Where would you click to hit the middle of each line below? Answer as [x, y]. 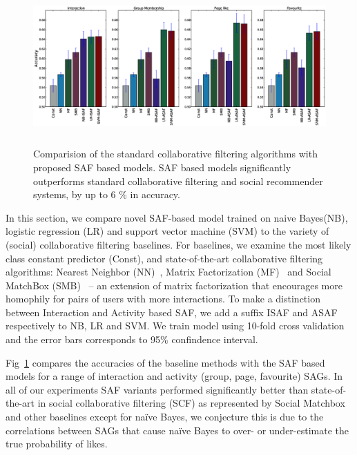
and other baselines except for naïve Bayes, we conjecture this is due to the [165, 417]
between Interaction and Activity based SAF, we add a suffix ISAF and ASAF [172, 312]
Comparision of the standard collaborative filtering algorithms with [175, 154]
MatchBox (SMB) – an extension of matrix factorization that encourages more [174, 285]
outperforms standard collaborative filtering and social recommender [178, 181]
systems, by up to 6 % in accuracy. [107, 194]
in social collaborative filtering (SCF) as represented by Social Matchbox [191, 403]
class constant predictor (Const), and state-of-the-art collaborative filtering [164, 258]
